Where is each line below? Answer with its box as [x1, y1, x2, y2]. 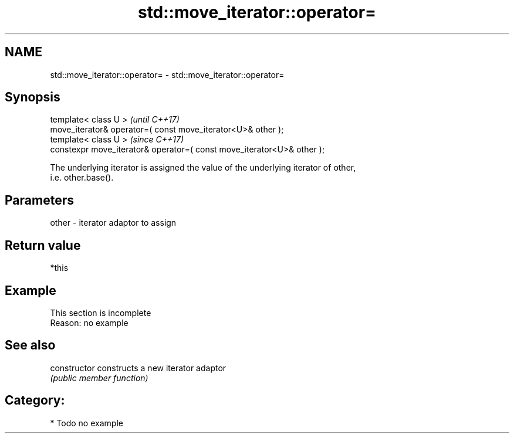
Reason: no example [50, 317, 128, 328]
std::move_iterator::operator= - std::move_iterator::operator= [50, 69, 285, 80]
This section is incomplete [50, 307, 151, 318]
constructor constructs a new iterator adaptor [50, 362, 226, 373]
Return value [5, 237, 81, 253]
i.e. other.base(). [50, 172, 114, 183]
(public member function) [50, 372, 148, 383]
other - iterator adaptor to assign [50, 218, 177, 228]
